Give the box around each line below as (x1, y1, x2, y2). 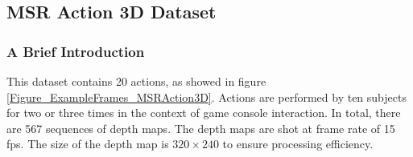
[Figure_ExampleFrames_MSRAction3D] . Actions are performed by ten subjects (6, 88, 407, 105)
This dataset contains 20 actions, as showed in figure (6, 73, 266, 89)
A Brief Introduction (6, 41, 145, 61)
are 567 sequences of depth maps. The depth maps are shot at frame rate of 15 (6, 119, 395, 136)
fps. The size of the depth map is (6, 135, 169, 152)
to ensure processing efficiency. (222, 135, 374, 152)
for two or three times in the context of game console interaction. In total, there (6, 104, 401, 121)
